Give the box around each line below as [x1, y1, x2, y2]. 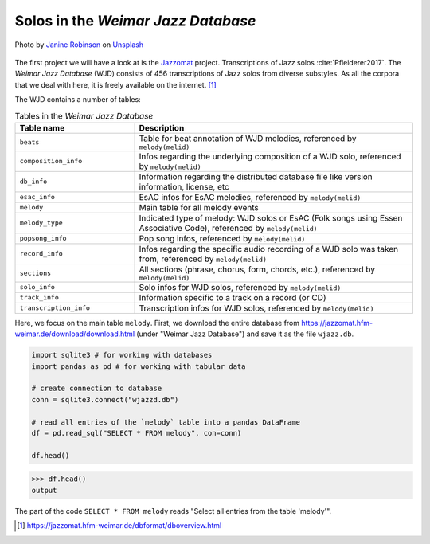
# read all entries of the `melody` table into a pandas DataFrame [31, 417, 301, 426]
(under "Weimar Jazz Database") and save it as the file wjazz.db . [136, 329, 354, 339]
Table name [19, 122, 65, 133]
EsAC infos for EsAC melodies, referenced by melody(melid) [139, 191, 362, 202]
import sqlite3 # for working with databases [31, 350, 213, 360]
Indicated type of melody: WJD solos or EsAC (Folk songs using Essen [139, 212, 403, 223]
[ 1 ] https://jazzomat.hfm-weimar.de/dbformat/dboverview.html [17, 521, 222, 530]
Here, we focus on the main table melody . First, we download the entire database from [14, 318, 300, 327]
